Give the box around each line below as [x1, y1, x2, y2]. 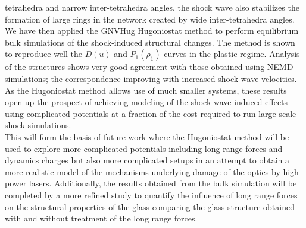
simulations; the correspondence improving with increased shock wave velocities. [5, 72, 297, 84]
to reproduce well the [5, 47, 82, 60]
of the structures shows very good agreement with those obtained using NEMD [5, 61, 293, 73]
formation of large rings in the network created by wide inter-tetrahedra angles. [5, 12, 295, 25]
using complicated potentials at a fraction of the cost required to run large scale [5, 107, 296, 119]
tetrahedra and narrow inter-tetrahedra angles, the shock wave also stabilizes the [5, 1, 299, 13]
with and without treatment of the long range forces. [5, 212, 198, 224]
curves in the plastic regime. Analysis [164, 47, 300, 60]
